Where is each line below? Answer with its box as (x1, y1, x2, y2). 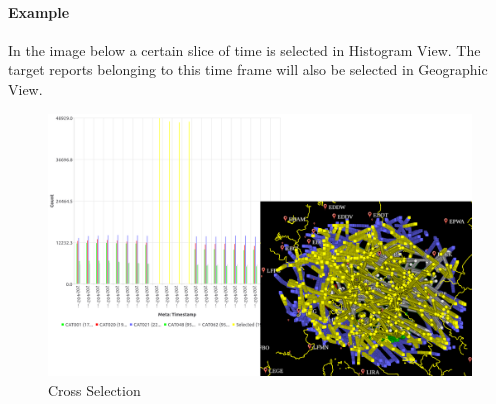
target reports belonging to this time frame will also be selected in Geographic (8, 59, 488, 80)
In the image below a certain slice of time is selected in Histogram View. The (8, 39, 481, 60)
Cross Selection (48, 379, 141, 400)
